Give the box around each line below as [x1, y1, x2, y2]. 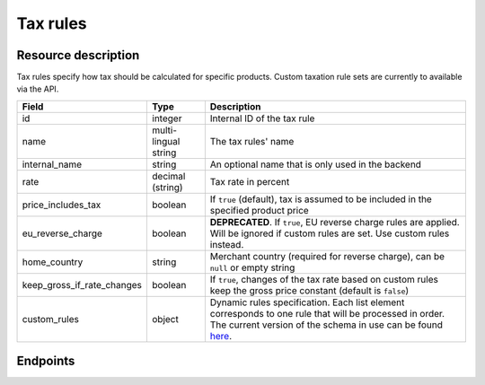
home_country [22, 256, 84, 268]
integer [152, 112, 182, 125]
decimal [152, 170, 186, 182]
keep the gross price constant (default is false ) [209, 284, 410, 296]
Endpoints [16, 354, 75, 369]
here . [209, 329, 233, 342]
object [152, 312, 179, 325]
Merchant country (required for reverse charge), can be [209, 249, 445, 262]
